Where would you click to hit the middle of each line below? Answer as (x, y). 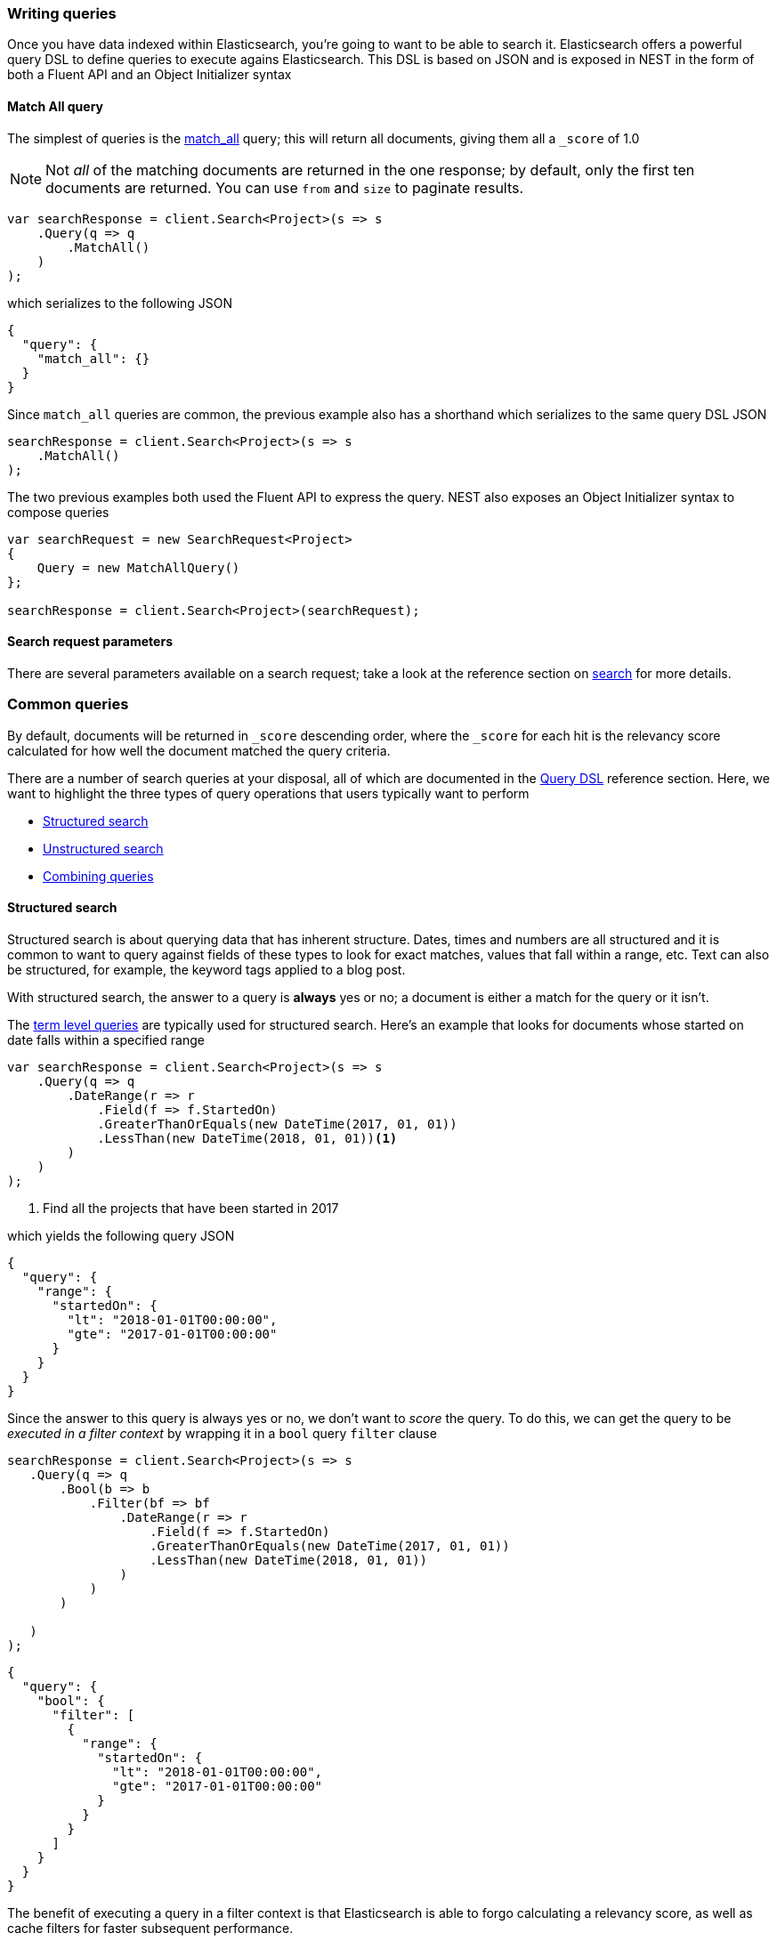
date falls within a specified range (106, 1039)
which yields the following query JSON (121, 1235)
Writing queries (62, 13)
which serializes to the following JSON (120, 303)
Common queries (68, 704)
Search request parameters (90, 642)
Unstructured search (103, 848)
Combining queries (98, 876)
